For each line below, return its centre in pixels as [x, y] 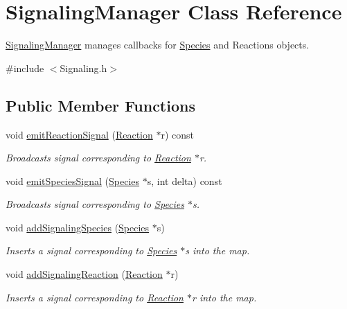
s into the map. [217, 250]
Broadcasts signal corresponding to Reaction [98, 158]
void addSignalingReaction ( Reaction [84, 274]
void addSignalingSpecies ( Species [78, 227]
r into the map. [224, 297]
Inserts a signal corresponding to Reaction [95, 297]
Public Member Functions [100, 105]
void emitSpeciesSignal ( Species [73, 180]
